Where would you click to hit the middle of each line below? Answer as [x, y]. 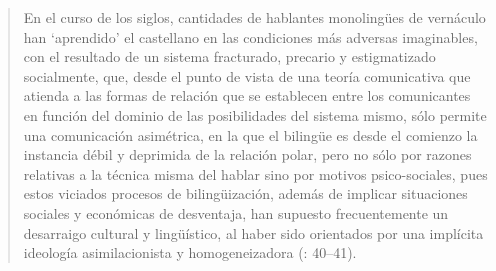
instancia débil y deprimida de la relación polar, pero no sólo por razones [247, 154]
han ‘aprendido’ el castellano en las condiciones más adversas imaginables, [250, 36]
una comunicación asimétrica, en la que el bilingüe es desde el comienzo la [250, 134]
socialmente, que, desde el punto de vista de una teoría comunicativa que [247, 75]
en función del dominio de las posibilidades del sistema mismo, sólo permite [255, 114]
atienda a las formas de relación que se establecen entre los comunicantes [247, 95]
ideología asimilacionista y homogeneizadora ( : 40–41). [190, 252]
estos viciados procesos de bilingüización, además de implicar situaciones [245, 193]
